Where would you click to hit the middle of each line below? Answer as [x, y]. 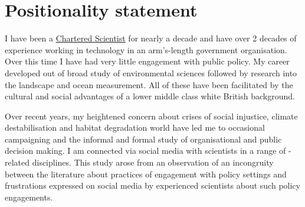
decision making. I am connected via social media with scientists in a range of [145, 151]
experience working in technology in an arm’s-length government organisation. [146, 49]
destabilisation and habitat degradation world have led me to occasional [135, 127]
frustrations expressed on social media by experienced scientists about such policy [152, 185]
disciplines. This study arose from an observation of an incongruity [153, 162]
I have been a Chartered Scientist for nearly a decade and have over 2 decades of [151, 38]
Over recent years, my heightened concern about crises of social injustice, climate [151, 116]
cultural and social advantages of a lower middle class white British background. [150, 96]
